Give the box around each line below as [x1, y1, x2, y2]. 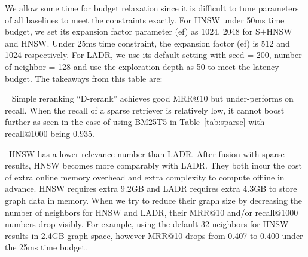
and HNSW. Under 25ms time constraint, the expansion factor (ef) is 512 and [5, 36, 290, 49]
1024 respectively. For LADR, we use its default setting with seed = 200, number [5, 48, 302, 61]
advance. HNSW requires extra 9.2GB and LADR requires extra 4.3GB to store [5, 182, 297, 195]
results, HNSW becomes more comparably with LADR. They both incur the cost [5, 159, 302, 172]
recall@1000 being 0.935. [5, 127, 94, 139]
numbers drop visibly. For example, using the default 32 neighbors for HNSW [5, 218, 289, 230]
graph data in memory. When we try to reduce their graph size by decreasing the [5, 194, 303, 206]
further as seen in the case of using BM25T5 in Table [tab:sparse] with [5, 115, 265, 128]
